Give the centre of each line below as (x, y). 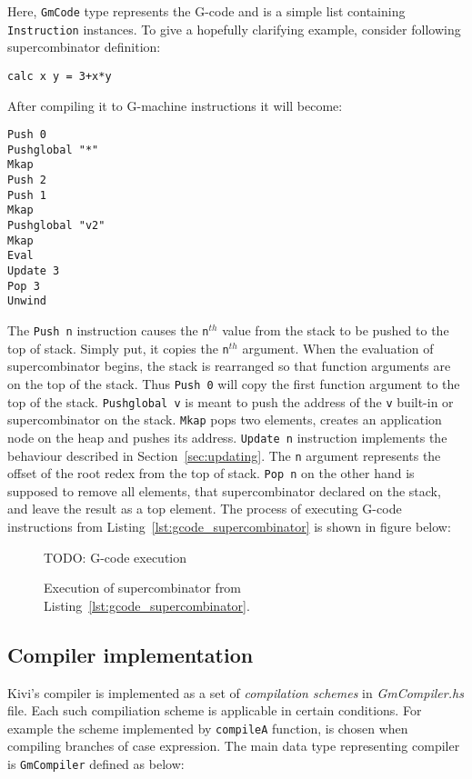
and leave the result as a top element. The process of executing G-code (205, 509)
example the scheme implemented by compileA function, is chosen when (208, 728)
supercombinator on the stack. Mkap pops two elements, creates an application (225, 419)
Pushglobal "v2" (56, 226)
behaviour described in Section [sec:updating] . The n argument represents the (224, 455)
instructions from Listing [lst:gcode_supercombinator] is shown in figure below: (229, 527)
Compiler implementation (131, 654)
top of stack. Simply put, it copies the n (118, 348)
